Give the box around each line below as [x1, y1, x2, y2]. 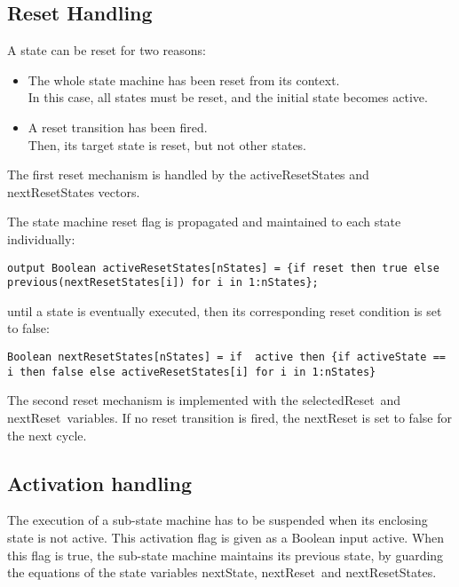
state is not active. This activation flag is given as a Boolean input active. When [7, 528, 445, 546]
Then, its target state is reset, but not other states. [28, 135, 307, 154]
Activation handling [7, 469, 193, 496]
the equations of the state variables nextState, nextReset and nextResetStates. [7, 563, 437, 582]
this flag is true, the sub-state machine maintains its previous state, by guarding [7, 545, 444, 564]
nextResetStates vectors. [7, 182, 140, 201]
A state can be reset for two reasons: [7, 41, 206, 59]
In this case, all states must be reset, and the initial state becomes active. [28, 88, 428, 107]
